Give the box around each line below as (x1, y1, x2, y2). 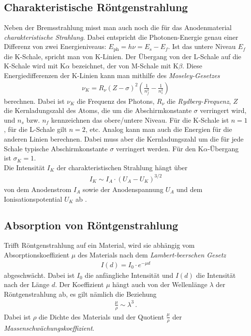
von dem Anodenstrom (4, 184, 72, 194)
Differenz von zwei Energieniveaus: (4, 41, 106, 51)
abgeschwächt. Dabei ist (4, 270, 75, 280)
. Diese (182, 61, 203, 71)
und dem (176, 184, 203, 194)
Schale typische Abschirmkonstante (4, 143, 108, 153)
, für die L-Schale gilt (4, 124, 67, 134)
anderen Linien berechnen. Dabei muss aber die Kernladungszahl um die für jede (4, 134, 244, 144)
